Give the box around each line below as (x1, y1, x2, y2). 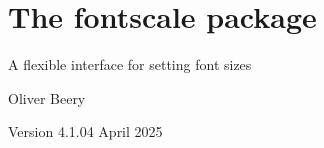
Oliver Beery (8, 87, 86, 108)
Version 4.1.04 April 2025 (8, 121, 163, 142)
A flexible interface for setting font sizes (8, 54, 252, 75)
